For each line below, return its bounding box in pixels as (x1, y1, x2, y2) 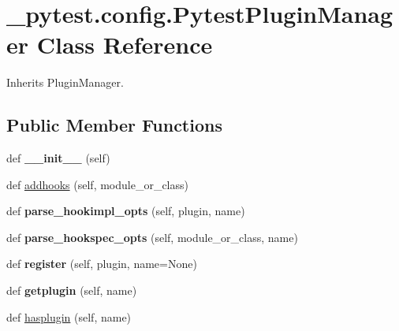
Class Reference (36, 28, 213, 61)
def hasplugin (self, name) (6, 308, 132, 325)
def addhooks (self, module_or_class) (6, 176, 188, 192)
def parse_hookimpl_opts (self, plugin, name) (6, 203, 245, 219)
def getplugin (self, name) (6, 282, 137, 299)
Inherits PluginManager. (6, 74, 124, 91)
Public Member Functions (6, 113, 222, 137)
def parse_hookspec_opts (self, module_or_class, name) (6, 229, 298, 245)
